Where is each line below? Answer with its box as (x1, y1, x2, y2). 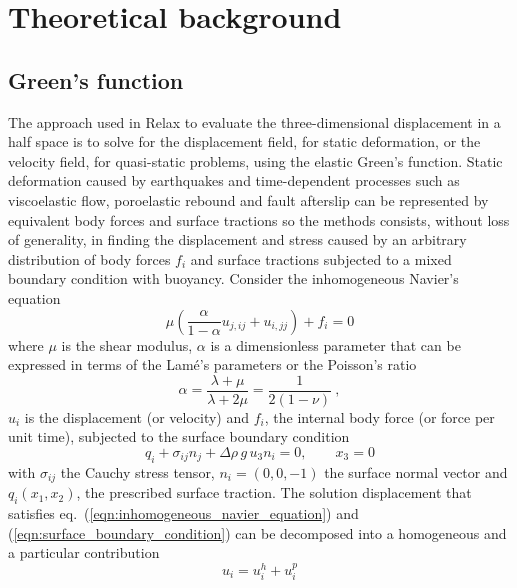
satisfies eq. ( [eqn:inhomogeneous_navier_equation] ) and (8, 503, 359, 523)
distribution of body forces (8, 248, 171, 269)
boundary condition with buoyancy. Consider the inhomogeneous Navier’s (8, 268, 459, 289)
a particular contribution (8, 542, 160, 563)
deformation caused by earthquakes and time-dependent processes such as (8, 170, 460, 191)
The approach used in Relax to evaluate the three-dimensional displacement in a (8, 111, 501, 132)
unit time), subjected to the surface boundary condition (8, 426, 350, 447)
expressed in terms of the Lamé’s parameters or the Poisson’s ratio (8, 354, 417, 375)
